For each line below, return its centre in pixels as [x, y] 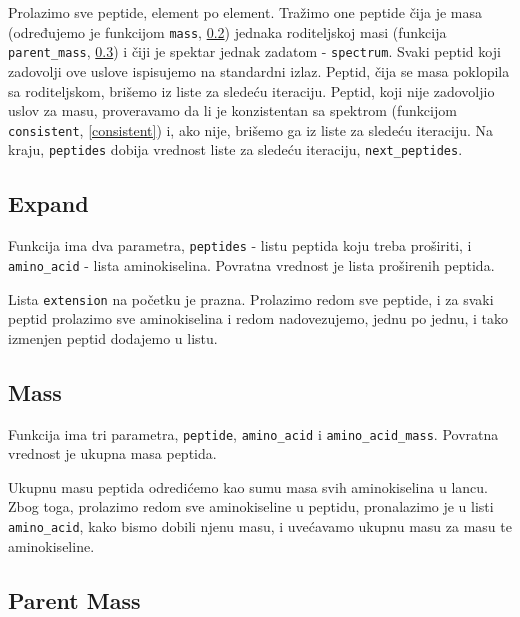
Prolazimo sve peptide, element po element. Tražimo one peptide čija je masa [245, 12]
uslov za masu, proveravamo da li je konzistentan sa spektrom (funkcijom [232, 110]
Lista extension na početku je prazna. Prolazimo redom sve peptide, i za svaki [251, 298]
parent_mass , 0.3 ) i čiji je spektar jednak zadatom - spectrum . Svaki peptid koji [254, 51]
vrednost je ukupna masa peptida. [112, 453]
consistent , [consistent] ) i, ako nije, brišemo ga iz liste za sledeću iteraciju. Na [251, 129]
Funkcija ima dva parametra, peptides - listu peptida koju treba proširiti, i [240, 245]
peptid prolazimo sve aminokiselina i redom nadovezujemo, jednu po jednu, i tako [258, 318]
